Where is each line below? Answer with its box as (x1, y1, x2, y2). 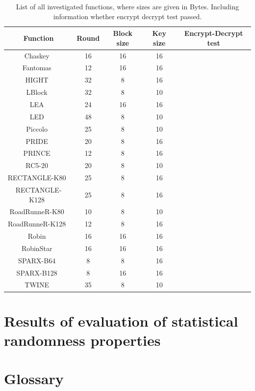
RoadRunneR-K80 (9, 206, 64, 217)
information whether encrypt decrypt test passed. (53, 11, 202, 21)
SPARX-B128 (16, 267, 57, 278)
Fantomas (22, 62, 51, 73)
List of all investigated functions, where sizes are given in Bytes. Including (16, 1, 239, 11)
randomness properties (4, 330, 161, 350)
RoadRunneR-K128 (7, 219, 66, 229)
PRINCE (23, 148, 51, 158)
